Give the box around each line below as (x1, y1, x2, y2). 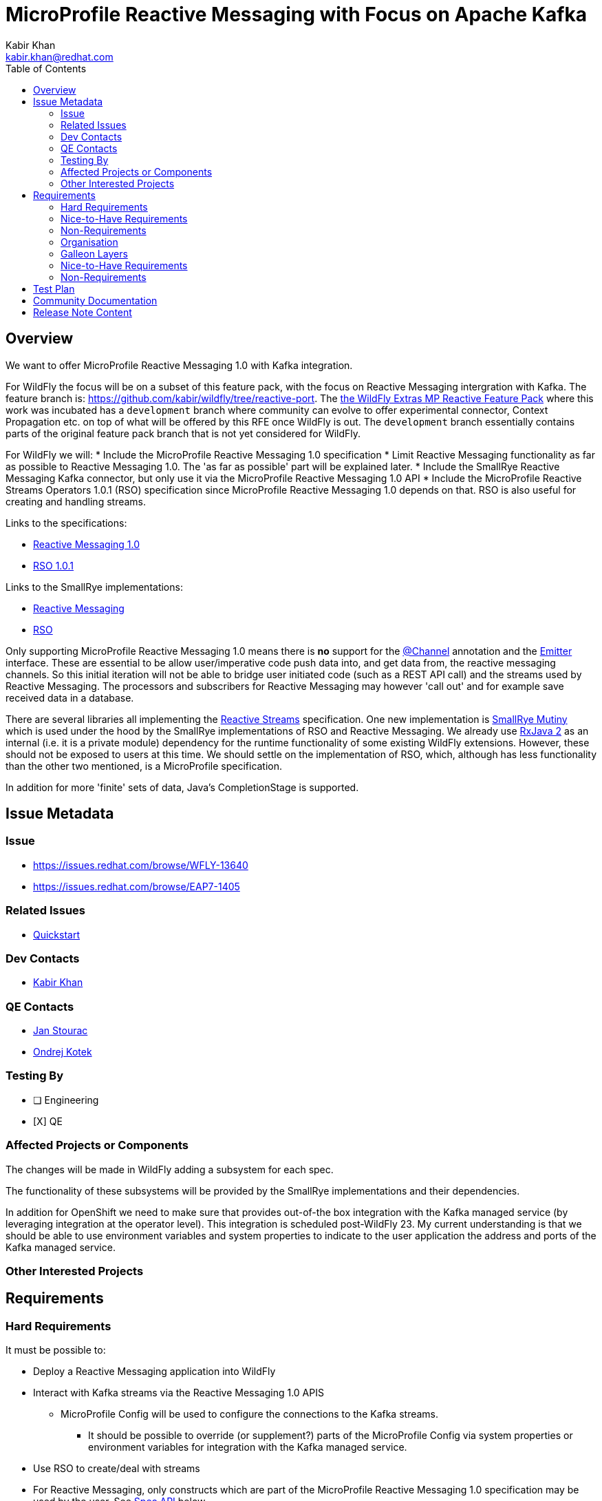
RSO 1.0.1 (33, 559, 74, 571)
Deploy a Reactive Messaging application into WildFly (33, 1365, 276, 1378)
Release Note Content (33, 306, 132, 318)
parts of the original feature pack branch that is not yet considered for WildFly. (6, 427, 361, 439)
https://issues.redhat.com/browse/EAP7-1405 (33, 880, 240, 892)
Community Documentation (33, 294, 158, 306)
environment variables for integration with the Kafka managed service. (88, 1441, 407, 1453)
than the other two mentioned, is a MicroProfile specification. (6, 759, 283, 772)
